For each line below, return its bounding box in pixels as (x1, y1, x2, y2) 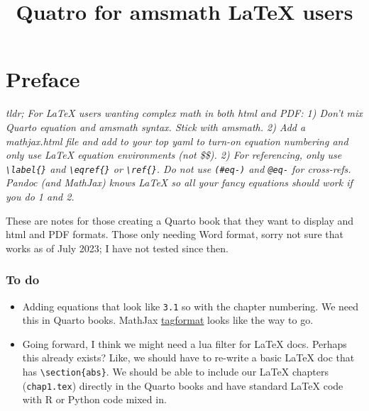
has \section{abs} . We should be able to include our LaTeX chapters (22, 364, 329, 378)
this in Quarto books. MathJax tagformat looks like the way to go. (22, 313, 314, 327)
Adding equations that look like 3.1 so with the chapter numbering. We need (22, 298, 359, 313)
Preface (6, 64, 80, 94)
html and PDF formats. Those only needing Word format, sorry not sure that (6, 227, 343, 242)
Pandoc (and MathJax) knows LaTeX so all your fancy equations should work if (6, 175, 353, 190)
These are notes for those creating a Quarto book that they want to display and (6, 213, 354, 227)
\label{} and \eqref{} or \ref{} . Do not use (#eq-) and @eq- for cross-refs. (6, 161, 351, 176)
